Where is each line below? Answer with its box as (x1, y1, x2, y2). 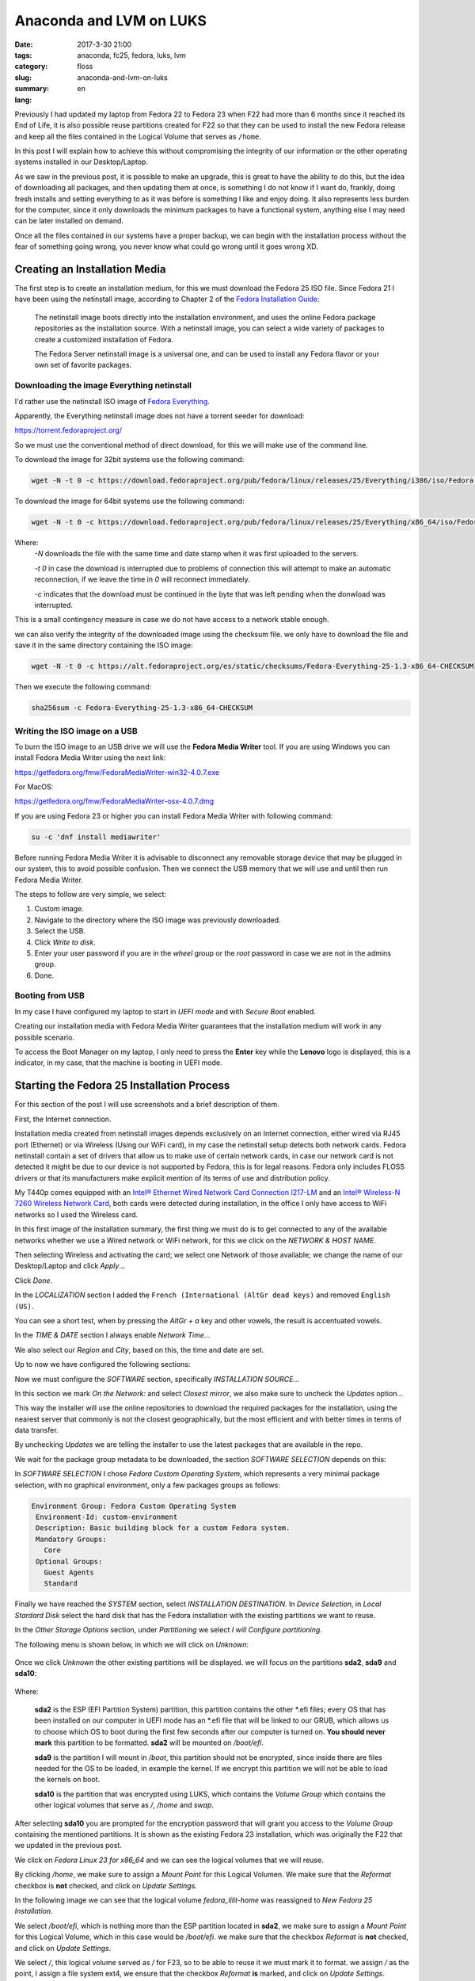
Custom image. (34, 904, 85, 914)
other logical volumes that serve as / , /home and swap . (34, 1800, 214, 1810)
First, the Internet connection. (14, 1114, 112, 1124)
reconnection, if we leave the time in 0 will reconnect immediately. (34, 574, 251, 584)
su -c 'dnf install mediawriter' (31, 832, 161, 842)
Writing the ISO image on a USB (14, 725, 138, 736)
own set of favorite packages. (34, 361, 132, 370)
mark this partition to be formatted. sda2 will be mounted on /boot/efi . (34, 1738, 264, 1747)
